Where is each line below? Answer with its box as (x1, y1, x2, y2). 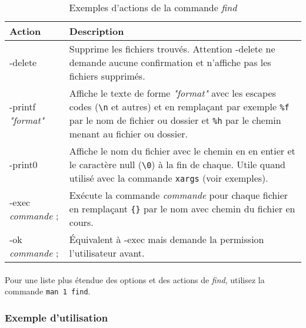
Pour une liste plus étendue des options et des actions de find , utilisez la (5, 273, 265, 286)
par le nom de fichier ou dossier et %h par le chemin (69, 113, 281, 127)
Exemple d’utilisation (5, 310, 108, 324)
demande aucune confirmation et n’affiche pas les (69, 55, 271, 69)
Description (69, 24, 124, 38)
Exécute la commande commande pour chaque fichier (69, 188, 288, 202)
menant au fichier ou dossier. (69, 127, 188, 140)
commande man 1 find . (5, 285, 91, 297)
